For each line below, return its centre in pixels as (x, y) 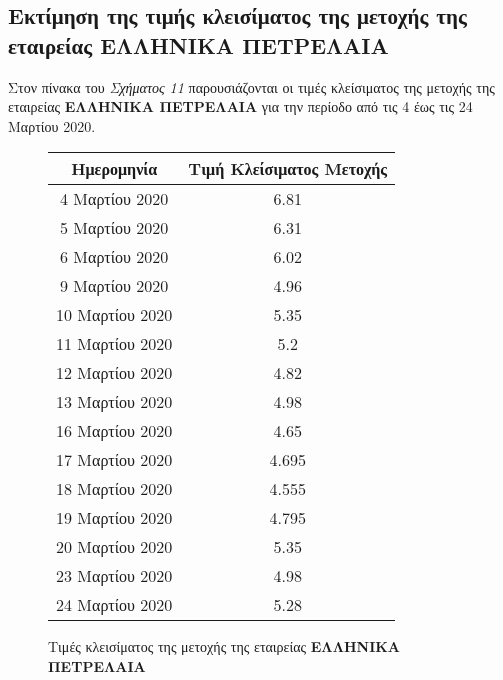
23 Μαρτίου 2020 (114, 576)
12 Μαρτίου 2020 (114, 373)
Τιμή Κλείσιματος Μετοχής (288, 169)
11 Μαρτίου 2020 (114, 344)
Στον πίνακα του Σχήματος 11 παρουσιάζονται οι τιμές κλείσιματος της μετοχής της (251, 86)
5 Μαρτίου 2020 (114, 228)
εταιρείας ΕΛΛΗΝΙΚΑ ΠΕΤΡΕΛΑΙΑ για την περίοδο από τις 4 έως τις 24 (240, 106)
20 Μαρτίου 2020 (114, 547)
